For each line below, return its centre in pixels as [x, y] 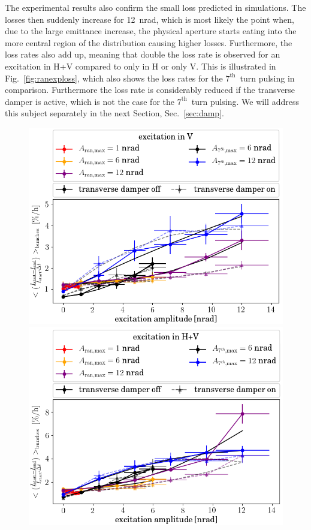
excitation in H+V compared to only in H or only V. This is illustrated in [141, 66]
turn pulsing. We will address [245, 101]
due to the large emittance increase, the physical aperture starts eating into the [151, 31]
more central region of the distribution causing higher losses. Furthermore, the [149, 42]
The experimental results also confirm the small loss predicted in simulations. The [155, 7]
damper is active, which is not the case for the [90, 101]
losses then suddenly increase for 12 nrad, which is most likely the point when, [150, 19]
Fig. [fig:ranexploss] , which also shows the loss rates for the [114, 78]
